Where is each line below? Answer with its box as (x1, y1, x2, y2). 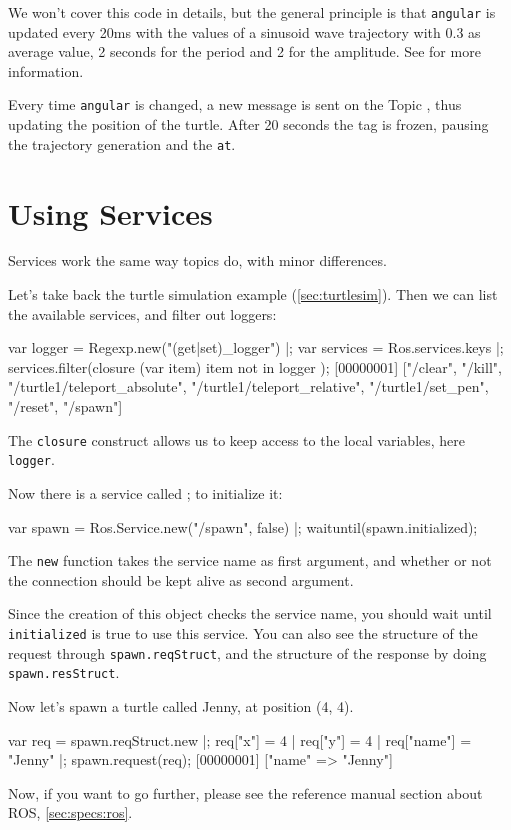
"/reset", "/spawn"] (8, 396, 123, 417)
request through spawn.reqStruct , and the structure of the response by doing (8, 642, 487, 663)
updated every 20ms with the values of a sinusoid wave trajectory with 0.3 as (8, 21, 481, 42)
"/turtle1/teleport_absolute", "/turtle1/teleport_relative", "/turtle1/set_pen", (8, 376, 489, 397)
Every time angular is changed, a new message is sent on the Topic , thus (8, 94, 462, 115)
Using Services (8, 192, 213, 233)
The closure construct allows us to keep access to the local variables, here (8, 429, 466, 450)
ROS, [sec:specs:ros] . (8, 802, 133, 823)
